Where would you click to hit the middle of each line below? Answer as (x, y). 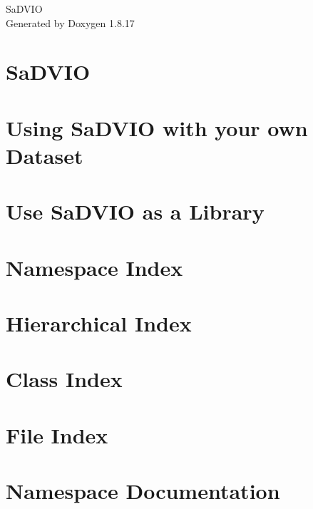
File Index (57, 435)
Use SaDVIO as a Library (135, 211)
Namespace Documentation (143, 491)
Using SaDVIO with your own (157, 127)
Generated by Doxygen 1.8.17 (70, 22)
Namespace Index (94, 267)
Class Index (64, 379)
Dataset (45, 155)
